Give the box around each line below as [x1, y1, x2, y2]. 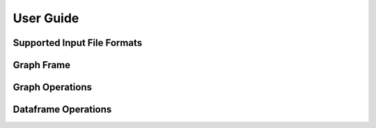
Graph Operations [13, 81, 92, 93]
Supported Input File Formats [13, 37, 143, 49]
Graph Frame [13, 59, 71, 71]
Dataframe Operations [13, 104, 112, 115]
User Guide [13, 10, 79, 26]
